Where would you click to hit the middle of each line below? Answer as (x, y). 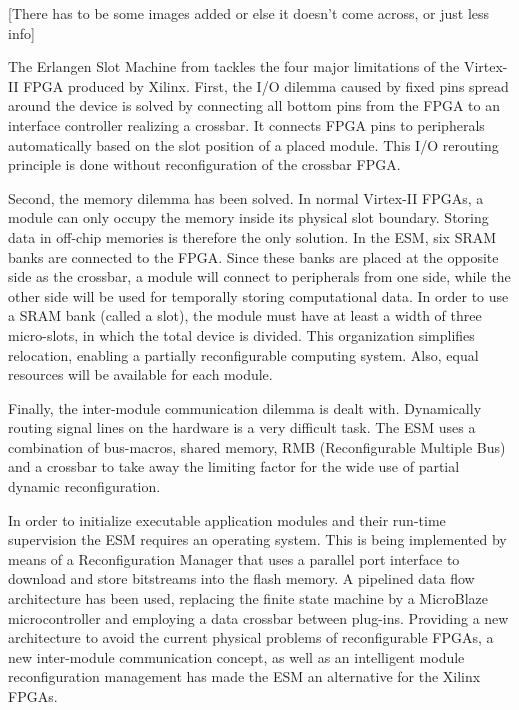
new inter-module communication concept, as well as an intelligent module (236, 656)
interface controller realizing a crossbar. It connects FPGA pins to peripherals (246, 124)
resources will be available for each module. (140, 374)
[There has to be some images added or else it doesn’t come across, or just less (249, 13)
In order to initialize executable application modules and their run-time (227, 519)
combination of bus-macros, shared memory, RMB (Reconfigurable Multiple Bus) (257, 446)
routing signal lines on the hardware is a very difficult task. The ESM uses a (242, 427)
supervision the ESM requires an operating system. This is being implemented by (257, 539)
